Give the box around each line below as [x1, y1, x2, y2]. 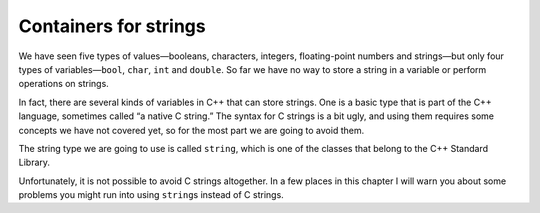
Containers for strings [18, 15, 206, 37]
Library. [18, 156, 50, 169]
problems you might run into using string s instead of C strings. [18, 189, 284, 201]
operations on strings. [18, 78, 109, 90]
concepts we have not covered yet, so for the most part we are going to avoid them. [18, 124, 365, 136]
